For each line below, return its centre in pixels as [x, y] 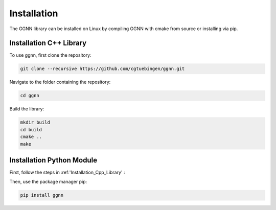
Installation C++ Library [48, 43]
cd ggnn [30, 96]
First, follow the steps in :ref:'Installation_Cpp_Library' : [67, 172]
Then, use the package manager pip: [48, 182]
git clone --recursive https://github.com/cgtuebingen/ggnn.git [102, 69]
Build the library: [27, 109]
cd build [31, 130]
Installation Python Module [53, 160]
